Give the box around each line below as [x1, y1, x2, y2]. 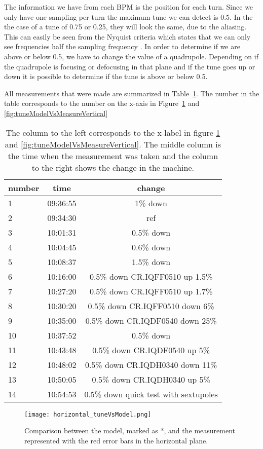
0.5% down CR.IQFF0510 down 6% [88, 300, 214, 312]
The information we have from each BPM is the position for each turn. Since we [4, 2, 253, 12]
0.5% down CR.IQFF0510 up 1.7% [89, 285, 213, 297]
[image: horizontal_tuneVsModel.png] [24, 410, 152, 418]
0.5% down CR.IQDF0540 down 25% [85, 314, 217, 326]
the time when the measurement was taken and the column [8, 149, 218, 162]
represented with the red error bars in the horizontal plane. [24, 435, 208, 445]
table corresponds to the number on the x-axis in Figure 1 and [4, 98, 200, 108]
